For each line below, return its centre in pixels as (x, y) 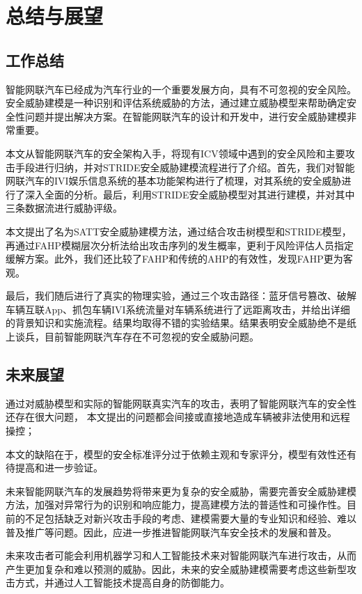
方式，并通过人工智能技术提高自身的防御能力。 (122, 583)
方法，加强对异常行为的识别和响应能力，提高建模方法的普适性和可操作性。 (176, 505)
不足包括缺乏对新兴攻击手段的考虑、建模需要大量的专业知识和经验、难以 (190, 518)
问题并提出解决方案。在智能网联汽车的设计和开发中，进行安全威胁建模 (186, 116)
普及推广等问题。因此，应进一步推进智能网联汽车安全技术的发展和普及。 (171, 532)
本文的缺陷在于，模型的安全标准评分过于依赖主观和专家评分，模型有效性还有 (181, 454)
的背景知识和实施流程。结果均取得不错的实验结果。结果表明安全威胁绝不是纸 (181, 323)
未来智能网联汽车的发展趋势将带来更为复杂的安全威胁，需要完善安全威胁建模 (181, 491)
